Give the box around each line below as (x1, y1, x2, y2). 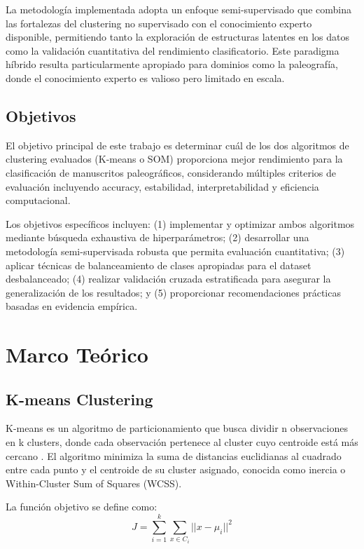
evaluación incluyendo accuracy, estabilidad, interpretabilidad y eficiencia (6, 179, 319, 194)
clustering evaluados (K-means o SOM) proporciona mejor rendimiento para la (6, 151, 343, 166)
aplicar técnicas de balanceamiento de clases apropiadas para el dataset (6, 257, 311, 272)
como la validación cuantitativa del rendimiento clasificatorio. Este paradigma (6, 43, 339, 57)
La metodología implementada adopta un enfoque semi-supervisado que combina (6, 2, 351, 16)
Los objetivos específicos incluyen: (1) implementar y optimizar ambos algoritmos (6, 216, 355, 231)
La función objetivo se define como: (6, 499, 157, 514)
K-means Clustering (6, 388, 153, 409)
